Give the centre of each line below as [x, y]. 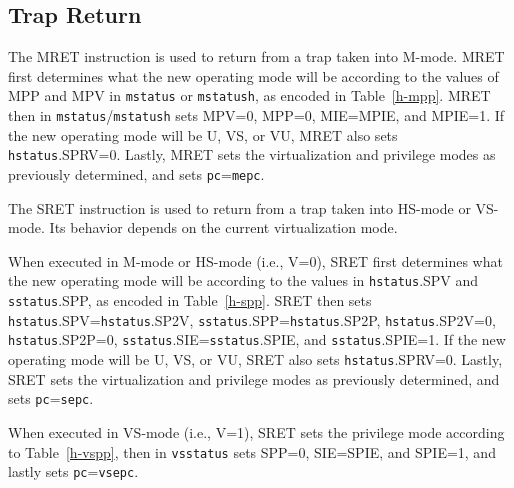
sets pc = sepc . [51, 398]
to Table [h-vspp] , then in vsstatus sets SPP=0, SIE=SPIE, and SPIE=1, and [252, 451]
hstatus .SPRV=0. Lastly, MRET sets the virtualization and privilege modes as [252, 154]
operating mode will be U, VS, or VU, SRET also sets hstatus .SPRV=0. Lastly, [255, 359]
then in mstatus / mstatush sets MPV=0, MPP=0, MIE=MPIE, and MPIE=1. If [256, 115]
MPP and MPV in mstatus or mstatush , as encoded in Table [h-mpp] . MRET [249, 95]
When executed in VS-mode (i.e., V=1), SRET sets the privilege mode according [256, 431]
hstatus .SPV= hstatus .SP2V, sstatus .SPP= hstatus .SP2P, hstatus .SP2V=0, [252, 319]
